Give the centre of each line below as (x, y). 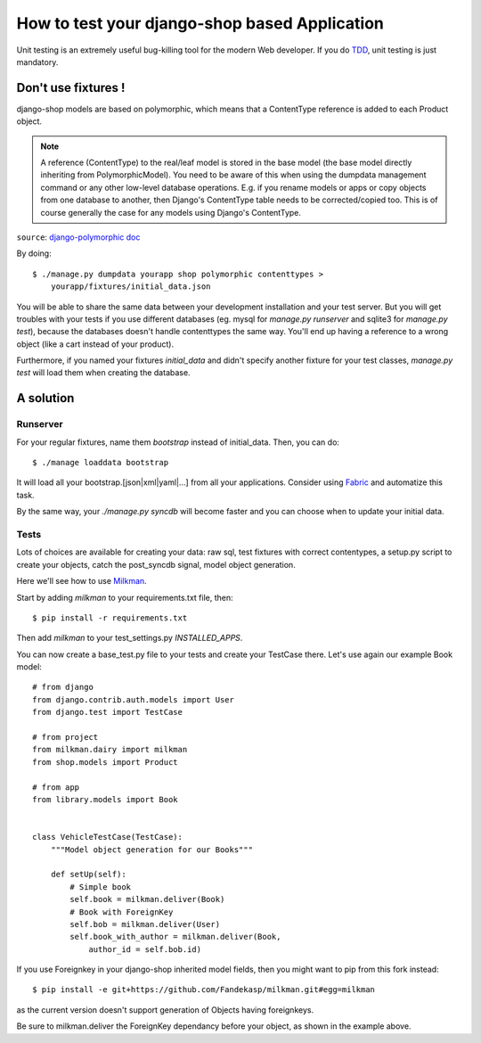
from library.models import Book (105, 799)
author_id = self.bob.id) (145, 949)
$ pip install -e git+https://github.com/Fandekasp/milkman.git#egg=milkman (204, 990)
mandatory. (37, 62)
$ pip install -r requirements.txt (110, 618)
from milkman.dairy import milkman (110, 750)
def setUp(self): (88, 875)
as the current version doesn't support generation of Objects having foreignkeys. (165, 1010)
